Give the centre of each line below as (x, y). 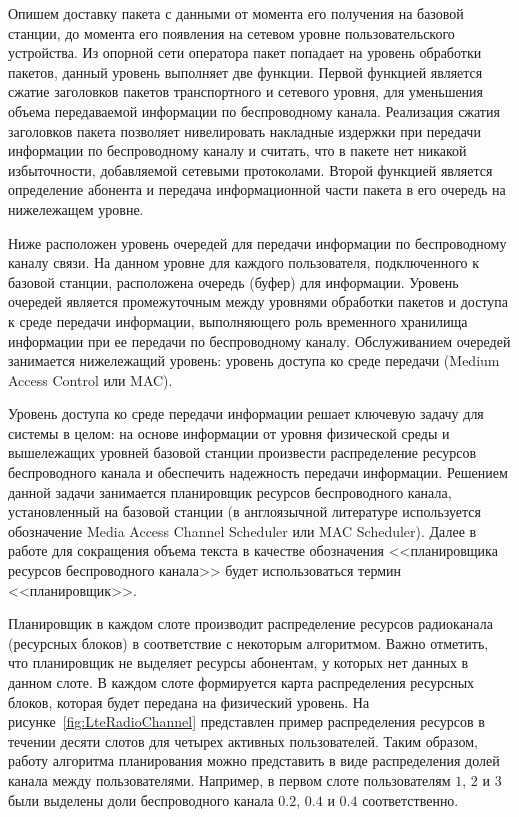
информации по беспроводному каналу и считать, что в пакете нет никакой (237, 150)
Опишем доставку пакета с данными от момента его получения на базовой (236, 13)
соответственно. (410, 799)
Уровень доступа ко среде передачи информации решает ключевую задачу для (246, 413)
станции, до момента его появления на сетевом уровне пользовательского (231, 32)
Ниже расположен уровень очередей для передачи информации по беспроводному (257, 242)
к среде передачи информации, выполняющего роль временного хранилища (238, 320)
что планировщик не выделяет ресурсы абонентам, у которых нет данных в (238, 662)
